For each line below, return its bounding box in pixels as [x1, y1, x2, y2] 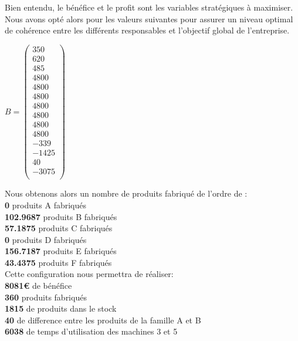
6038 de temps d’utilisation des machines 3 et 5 [5, 325, 178, 337]
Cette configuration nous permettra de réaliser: [5, 268, 174, 280]
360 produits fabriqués [5, 291, 87, 303]
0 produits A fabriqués [5, 198, 86, 211]
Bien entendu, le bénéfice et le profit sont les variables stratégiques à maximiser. [5, 1, 293, 13]
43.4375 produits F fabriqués [5, 256, 112, 268]
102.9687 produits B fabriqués [5, 210, 117, 222]
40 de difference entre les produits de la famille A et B [5, 313, 201, 326]
